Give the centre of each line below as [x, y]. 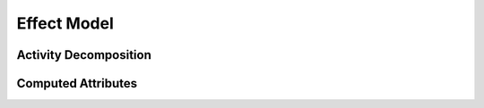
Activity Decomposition [84, 55]
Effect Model [65, 23]
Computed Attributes [77, 83]
